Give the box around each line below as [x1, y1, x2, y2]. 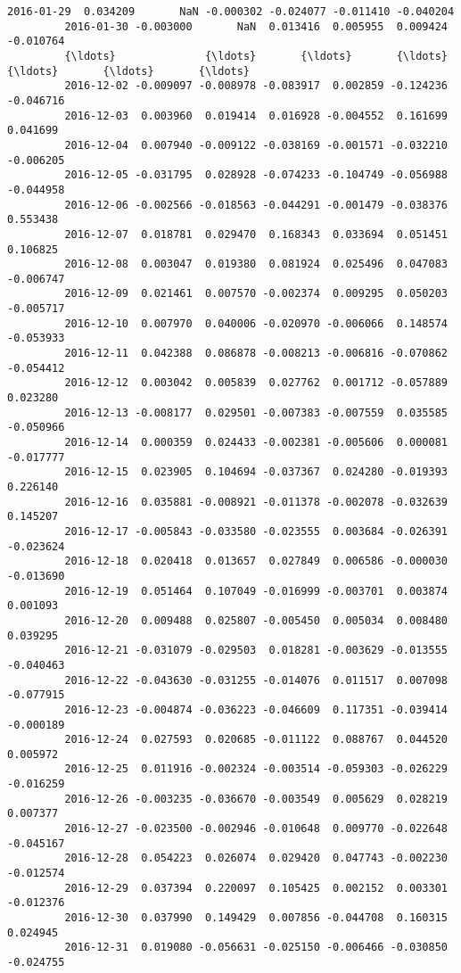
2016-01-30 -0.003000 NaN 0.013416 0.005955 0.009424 [64, 20, 448, 33]
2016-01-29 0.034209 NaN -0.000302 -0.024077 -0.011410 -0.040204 [7, 5, 455, 18]
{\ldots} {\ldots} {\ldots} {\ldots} [64, 49, 448, 62]
